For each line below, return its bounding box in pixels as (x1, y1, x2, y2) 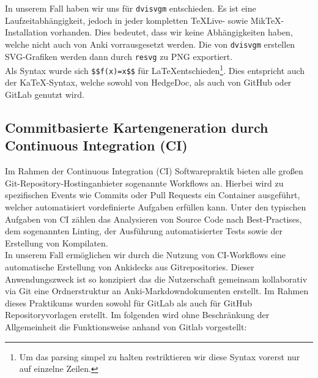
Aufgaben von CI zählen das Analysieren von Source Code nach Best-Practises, (5, 212, 302, 225)
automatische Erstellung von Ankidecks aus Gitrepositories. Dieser (5, 261, 254, 273)
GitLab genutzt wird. (5, 88, 84, 101)
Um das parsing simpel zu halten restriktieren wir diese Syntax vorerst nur (19, 350, 300, 363)
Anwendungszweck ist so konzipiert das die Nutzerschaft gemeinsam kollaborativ (5, 272, 308, 285)
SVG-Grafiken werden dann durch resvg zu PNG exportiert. (5, 50, 233, 62)
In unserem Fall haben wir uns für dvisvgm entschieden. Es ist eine (5, 2, 256, 14)
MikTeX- (250, 13, 284, 26)
